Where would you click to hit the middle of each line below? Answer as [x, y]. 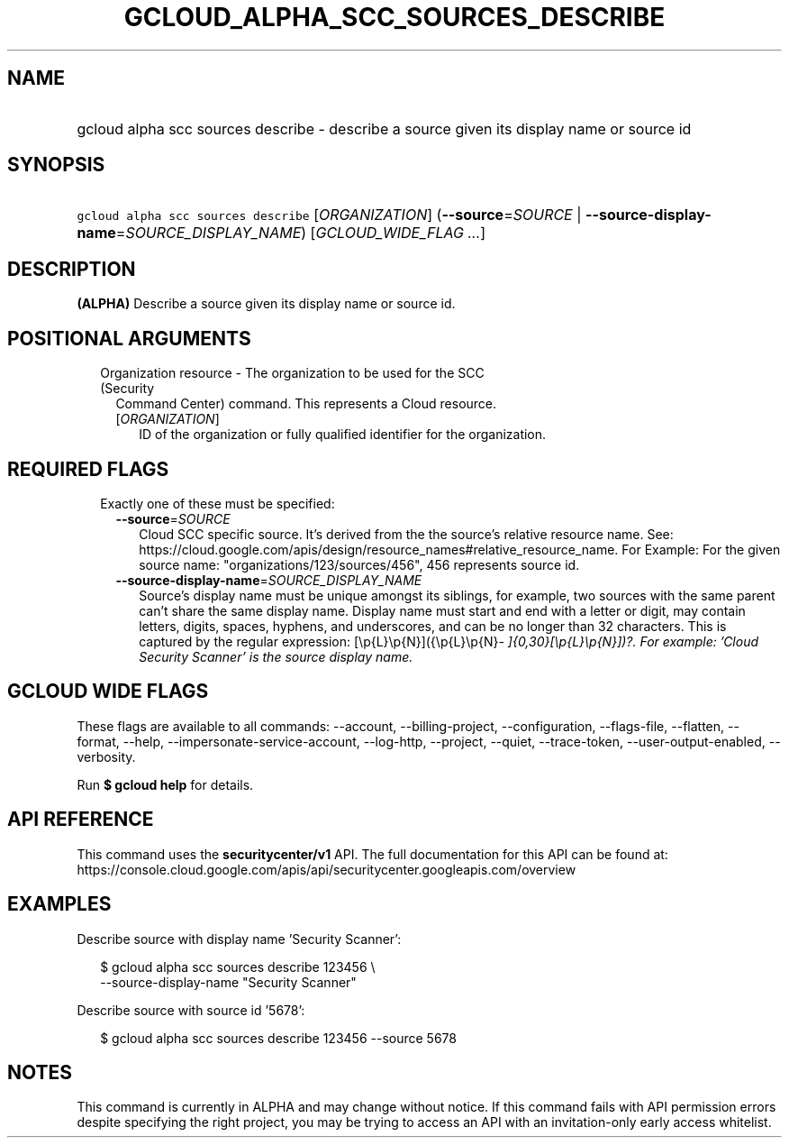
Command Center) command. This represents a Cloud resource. [306, 404]
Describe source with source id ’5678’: [191, 1010]
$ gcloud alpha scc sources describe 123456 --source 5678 [278, 1038]
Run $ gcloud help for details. [165, 784]
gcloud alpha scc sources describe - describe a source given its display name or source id [384, 128]
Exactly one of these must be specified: [218, 503]
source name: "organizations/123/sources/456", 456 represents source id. [359, 564]
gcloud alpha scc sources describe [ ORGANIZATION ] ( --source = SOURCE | [329, 215]
